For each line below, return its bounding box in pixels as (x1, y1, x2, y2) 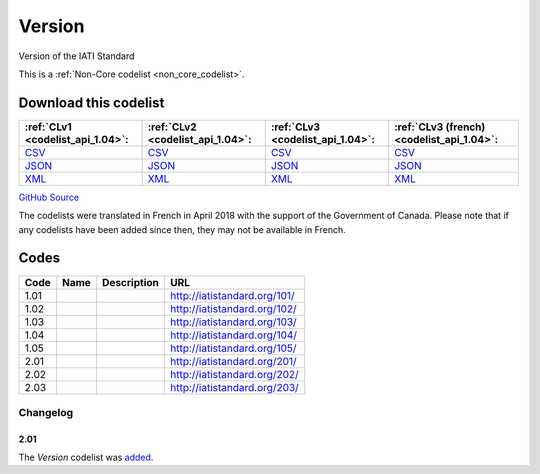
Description (101, 275, 159, 289)
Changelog (18, 405, 74, 419)
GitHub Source (18, 191, 80, 203)
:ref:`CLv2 (147, 120, 197, 134)
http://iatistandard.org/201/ (170, 354, 297, 368)
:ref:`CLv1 (24, 120, 72, 134)
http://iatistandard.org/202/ (170, 367, 299, 381)
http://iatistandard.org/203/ (170, 380, 299, 394)
